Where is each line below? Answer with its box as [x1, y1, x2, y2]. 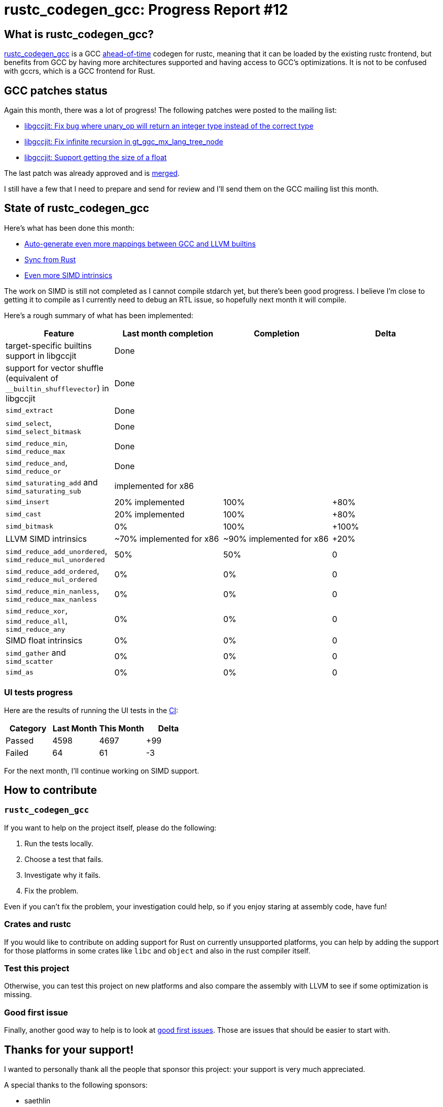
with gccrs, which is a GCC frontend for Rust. [4, 67, 155, 76]
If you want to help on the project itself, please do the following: [4, 823, 217, 832]
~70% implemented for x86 [114, 533, 219, 544]
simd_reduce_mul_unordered [6, 556, 105, 564]
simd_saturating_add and [6, 477, 98, 487]
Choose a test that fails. [24, 854, 104, 864]
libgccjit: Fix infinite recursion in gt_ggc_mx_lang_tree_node [24, 137, 223, 146]
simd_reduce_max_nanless [6, 595, 97, 603]
